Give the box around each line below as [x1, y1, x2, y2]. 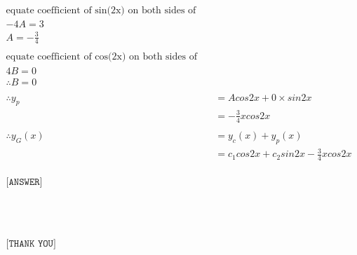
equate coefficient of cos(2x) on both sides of [6, 52, 197, 62]
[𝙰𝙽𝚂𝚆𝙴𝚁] [6, 177, 43, 188]
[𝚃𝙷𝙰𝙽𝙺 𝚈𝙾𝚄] [6, 238, 56, 249]
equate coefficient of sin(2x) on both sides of [6, 6, 196, 16]
